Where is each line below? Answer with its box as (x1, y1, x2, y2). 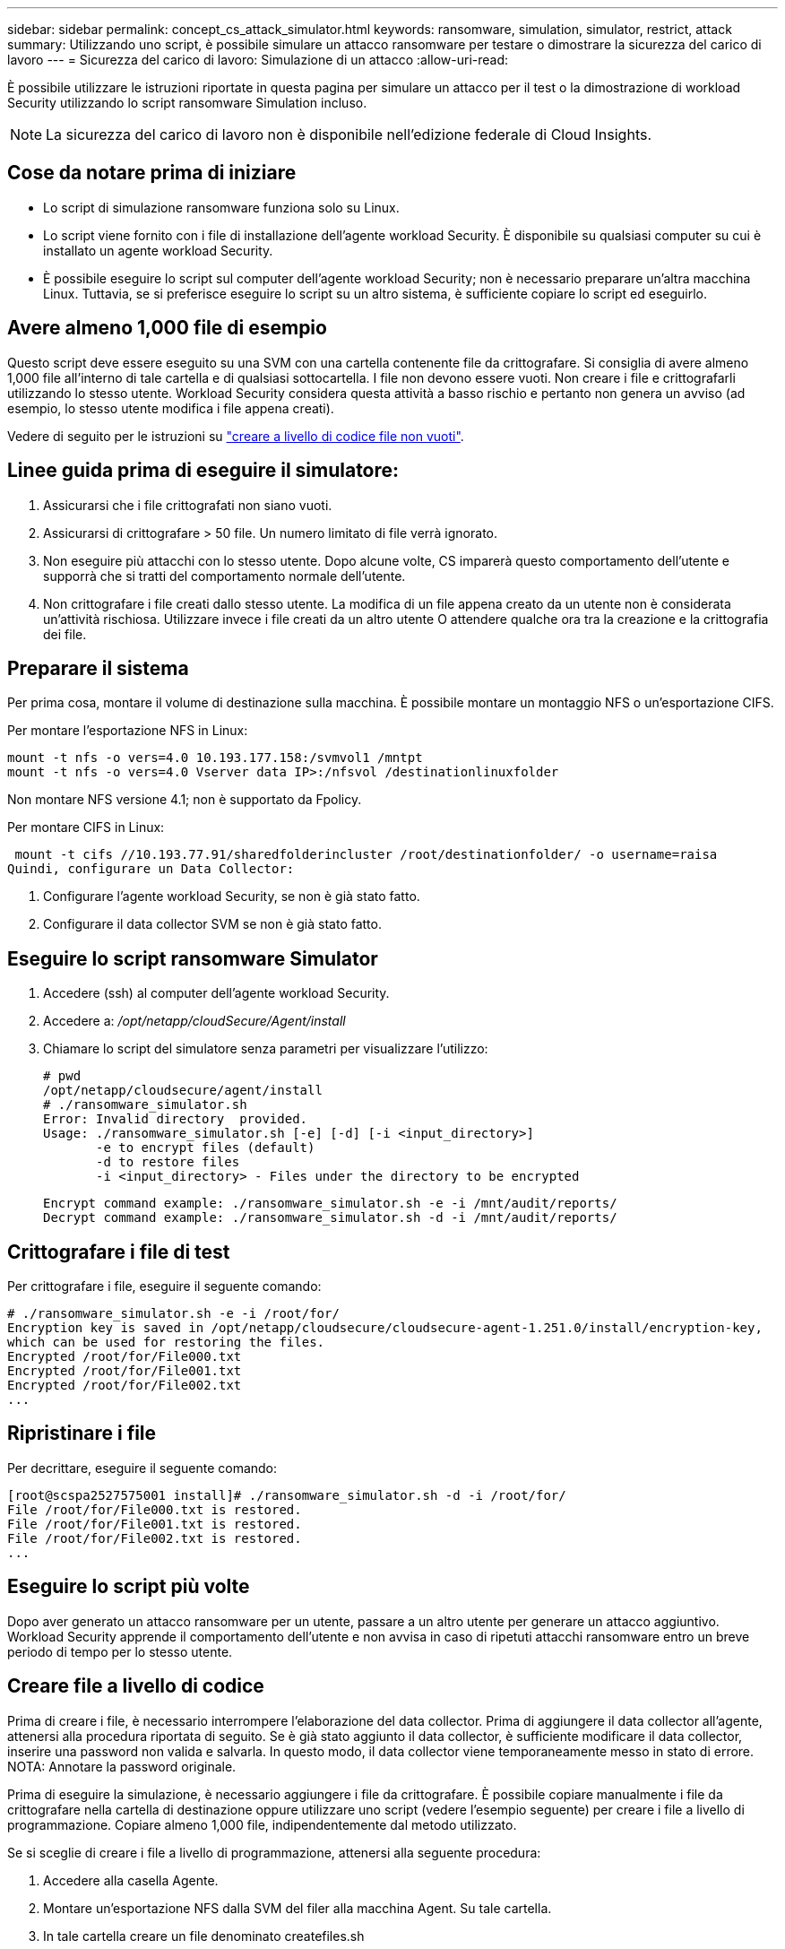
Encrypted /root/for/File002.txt (7, 1378, 242, 1393)
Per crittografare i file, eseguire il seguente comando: (7, 1278, 322, 1295)
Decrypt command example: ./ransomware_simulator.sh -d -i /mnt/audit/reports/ (43, 1210, 617, 1226)
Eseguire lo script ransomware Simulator (7, 947, 378, 970)
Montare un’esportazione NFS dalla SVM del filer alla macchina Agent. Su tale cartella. (43, 1900, 552, 1916)
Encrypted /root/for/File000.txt (7, 1349, 242, 1364)
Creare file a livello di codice (7, 1675, 264, 1698)
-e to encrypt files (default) (96, 1140, 315, 1156)
